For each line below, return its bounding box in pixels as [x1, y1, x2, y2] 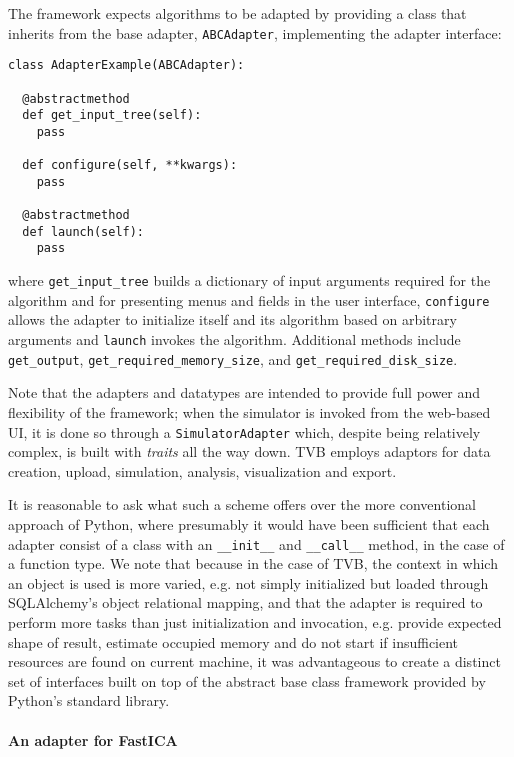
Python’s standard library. [8, 690, 170, 711]
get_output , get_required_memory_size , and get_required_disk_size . [8, 348, 458, 369]
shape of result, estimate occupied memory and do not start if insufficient [8, 631, 459, 652]
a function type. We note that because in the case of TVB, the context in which [8, 553, 498, 574]
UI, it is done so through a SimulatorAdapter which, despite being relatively [8, 421, 481, 442]
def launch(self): [22, 224, 145, 239]
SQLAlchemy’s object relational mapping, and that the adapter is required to [8, 592, 483, 613]
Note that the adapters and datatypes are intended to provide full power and [8, 382, 481, 403]
